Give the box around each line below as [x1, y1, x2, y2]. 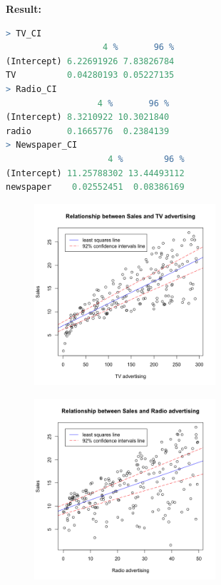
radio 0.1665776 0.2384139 [6, 126, 170, 136]
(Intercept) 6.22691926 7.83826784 [6, 56, 175, 66]
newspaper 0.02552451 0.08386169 [6, 182, 185, 193]
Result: [6, 1, 41, 16]
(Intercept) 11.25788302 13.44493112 [6, 168, 185, 178]
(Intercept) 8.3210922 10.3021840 [6, 112, 170, 123]
